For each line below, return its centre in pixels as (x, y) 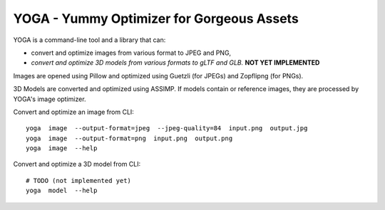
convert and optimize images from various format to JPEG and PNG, (131, 53)
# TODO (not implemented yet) (79, 180)
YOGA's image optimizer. (50, 99)
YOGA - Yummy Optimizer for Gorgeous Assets (156, 19)
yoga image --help (62, 148)
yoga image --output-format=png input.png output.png (129, 138)
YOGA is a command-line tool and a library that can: (89, 40)
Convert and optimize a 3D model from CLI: (77, 164)
